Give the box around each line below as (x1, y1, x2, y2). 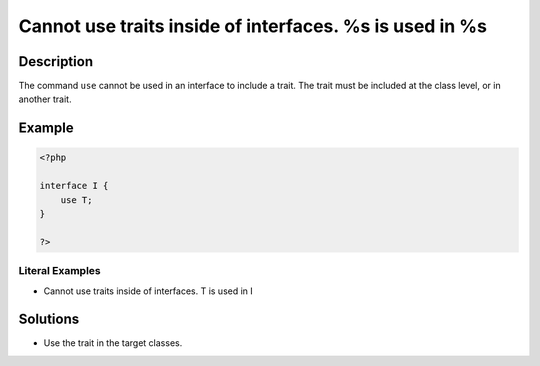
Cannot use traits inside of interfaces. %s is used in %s (18, 15, 487, 37)
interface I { (39, 180, 109, 192)
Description (18, 53, 94, 70)
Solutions (18, 311, 80, 328)
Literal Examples (18, 264, 101, 278)
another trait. (18, 93, 72, 105)
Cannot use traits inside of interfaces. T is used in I (43, 285, 254, 297)
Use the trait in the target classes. (43, 337, 183, 349)
